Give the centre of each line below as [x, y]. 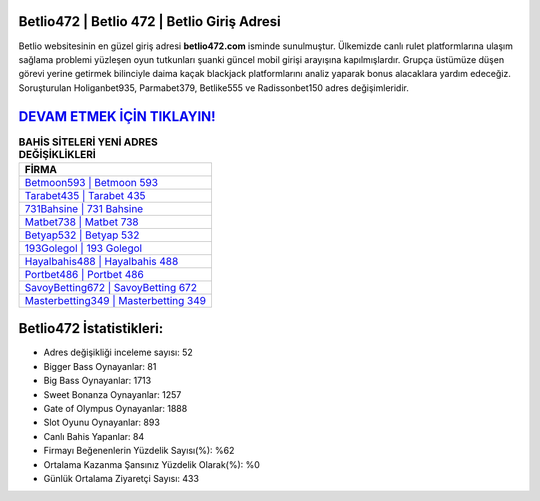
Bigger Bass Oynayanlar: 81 [100, 366]
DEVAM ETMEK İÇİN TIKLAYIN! [117, 116]
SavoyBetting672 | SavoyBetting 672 [110, 287]
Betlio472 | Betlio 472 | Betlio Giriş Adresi [149, 21]
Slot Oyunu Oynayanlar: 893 [101, 422]
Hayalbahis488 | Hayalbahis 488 [101, 261]
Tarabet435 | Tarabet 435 [85, 195]
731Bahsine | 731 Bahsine [84, 208]
